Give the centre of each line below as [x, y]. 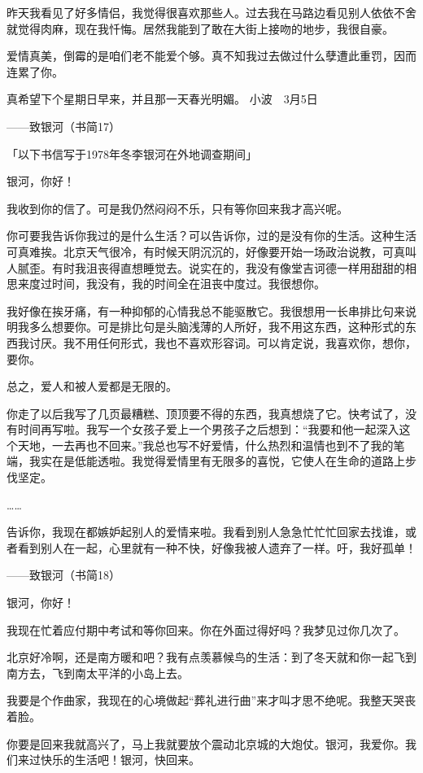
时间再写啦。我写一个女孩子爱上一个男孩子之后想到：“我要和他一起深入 [208, 429]
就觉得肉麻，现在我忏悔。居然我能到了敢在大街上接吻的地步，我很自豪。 [200, 28]
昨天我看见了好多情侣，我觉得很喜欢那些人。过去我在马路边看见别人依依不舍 [211, 12]
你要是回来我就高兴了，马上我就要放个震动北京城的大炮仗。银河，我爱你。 [206, 743]
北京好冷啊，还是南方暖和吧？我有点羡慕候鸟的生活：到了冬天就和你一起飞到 [211, 657]
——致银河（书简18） [63, 575]
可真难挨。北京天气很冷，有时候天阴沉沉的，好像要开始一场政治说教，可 [200, 251]
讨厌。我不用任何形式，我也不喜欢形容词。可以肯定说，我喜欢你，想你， [222, 342]
